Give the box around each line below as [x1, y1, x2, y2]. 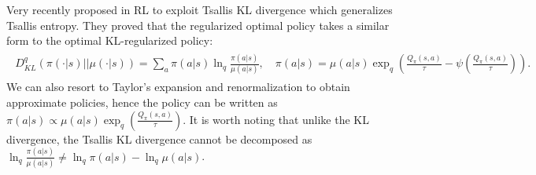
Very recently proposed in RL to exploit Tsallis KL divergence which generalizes [6, 2, 393, 17]
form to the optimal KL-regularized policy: [6, 32, 213, 49]
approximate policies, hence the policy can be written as [6, 94, 278, 111]
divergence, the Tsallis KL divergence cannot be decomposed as [6, 130, 312, 147]
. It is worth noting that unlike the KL [183, 111, 369, 127]
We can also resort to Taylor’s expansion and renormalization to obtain [6, 78, 350, 95]
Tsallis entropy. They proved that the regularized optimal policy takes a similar [6, 16, 390, 33]
